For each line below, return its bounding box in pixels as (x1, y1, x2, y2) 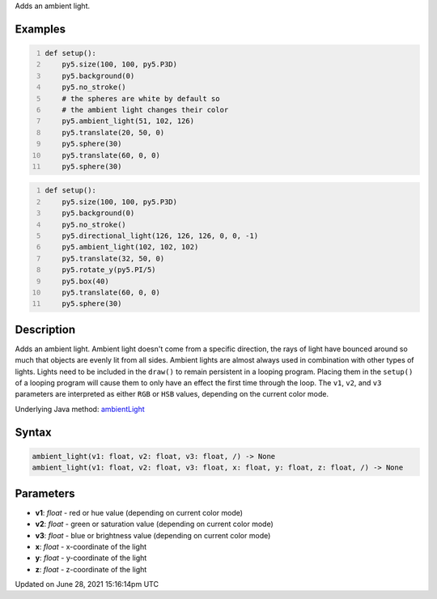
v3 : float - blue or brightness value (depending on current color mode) (35, 530, 271, 540)
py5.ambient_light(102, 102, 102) (62, 243, 199, 252)
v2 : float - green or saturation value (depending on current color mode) (35, 519, 274, 529)
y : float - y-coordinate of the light (35, 553, 147, 563)
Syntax (15, 425, 52, 439)
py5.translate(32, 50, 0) (62, 253, 165, 263)
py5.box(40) (62, 276, 109, 286)
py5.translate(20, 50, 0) (62, 128, 165, 137)
